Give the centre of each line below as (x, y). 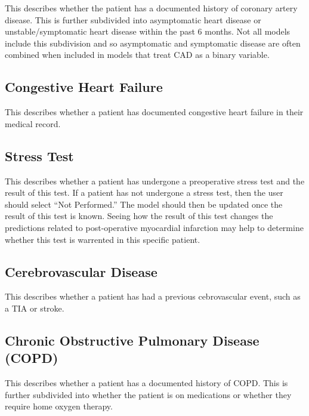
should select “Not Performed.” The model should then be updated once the (144, 204)
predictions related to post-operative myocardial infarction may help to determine (154, 227)
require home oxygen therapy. (59, 406)
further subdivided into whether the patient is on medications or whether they (148, 394)
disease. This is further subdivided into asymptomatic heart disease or (133, 19)
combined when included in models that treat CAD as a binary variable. (137, 55)
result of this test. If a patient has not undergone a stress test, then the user (144, 192)
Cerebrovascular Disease (81, 271)
